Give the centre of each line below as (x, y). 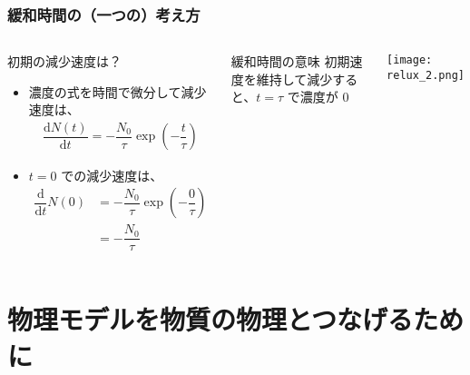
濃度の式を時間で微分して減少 (117, 91)
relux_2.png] (426, 75)
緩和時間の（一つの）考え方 (104, 14)
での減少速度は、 (112, 175)
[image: (410, 60)
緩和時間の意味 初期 (290, 61)
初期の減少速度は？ (64, 61)
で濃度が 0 (318, 97)
